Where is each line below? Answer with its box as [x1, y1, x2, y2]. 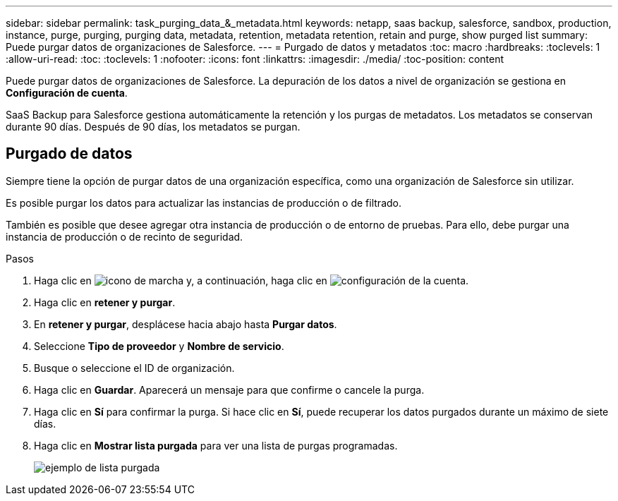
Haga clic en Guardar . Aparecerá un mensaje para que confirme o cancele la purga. [34, 383, 425, 396]
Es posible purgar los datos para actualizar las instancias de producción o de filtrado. [6, 196, 401, 209]
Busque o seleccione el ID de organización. [34, 361, 235, 374]
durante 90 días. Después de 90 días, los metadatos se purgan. [6, 121, 301, 133]
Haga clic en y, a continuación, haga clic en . [34, 274, 469, 286]
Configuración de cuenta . [6, 87, 128, 99]
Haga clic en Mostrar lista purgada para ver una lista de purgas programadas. [34, 439, 398, 452]
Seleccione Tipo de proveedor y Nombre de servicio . [34, 339, 284, 352]
